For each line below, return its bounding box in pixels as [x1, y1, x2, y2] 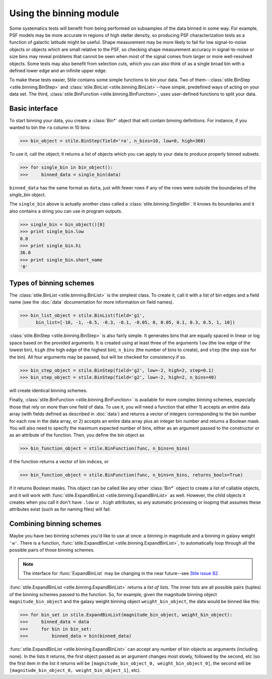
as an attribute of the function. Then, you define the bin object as [9, 432, 145, 438]
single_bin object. [9, 192, 46, 198]
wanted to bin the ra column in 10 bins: [9, 124, 91, 131]
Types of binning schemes [9, 278, 95, 287]
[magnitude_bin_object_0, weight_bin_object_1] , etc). [9, 667, 141, 673]
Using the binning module [9, 8, 119, 19]
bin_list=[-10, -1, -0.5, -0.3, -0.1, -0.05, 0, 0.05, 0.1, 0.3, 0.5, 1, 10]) [36, 320, 235, 325]
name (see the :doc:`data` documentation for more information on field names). [9, 299, 174, 305]
